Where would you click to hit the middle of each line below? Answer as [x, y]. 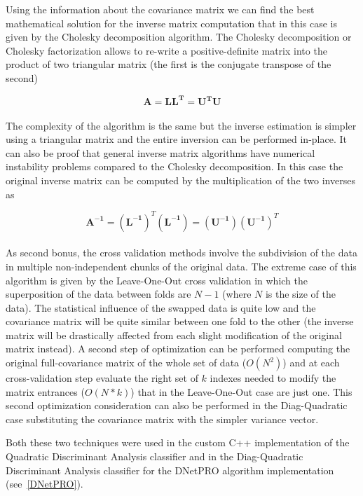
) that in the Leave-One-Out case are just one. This [241, 391]
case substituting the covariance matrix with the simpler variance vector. [162, 419]
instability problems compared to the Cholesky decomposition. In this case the [174, 166]
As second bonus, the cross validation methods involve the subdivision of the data [181, 253]
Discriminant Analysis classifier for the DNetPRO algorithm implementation [170, 470]
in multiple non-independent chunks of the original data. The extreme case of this [181, 266]
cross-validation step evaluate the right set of [102, 378]
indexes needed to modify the [273, 378]
